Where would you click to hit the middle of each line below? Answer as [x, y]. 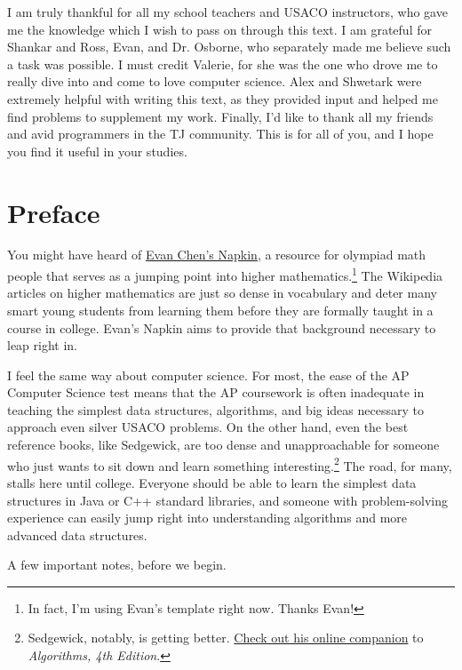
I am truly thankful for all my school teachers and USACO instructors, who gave [227, 12]
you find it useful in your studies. [97, 151]
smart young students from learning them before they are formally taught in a [220, 310]
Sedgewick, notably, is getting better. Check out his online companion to [226, 638]
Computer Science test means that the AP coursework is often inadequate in [216, 392]
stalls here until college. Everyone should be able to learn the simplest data [212, 482]
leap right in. [43, 345]
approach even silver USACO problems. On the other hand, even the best [208, 427]
